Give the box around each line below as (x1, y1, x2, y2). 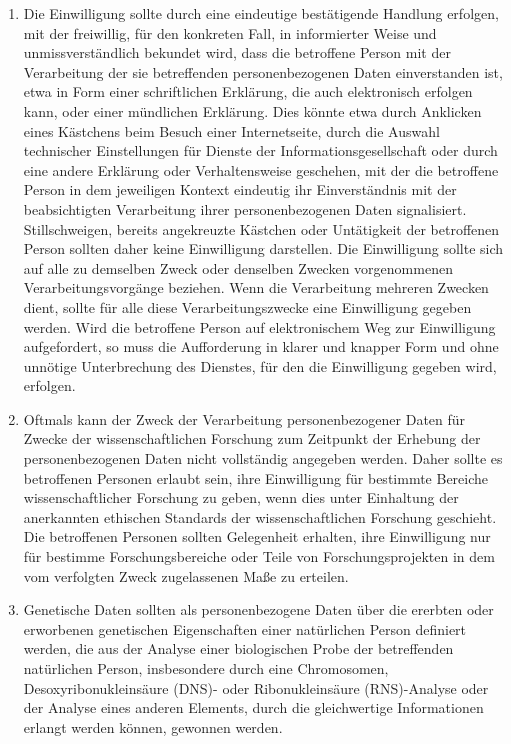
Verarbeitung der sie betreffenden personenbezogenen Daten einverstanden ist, (23, 61, 503, 82)
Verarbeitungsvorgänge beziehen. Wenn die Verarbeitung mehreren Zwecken (23, 277, 489, 298)
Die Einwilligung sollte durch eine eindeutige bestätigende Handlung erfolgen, (23, 3, 499, 23)
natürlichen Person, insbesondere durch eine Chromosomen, (23, 658, 389, 678)
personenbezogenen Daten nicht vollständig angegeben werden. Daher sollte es (23, 448, 503, 469)
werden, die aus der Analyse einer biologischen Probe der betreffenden (23, 638, 454, 659)
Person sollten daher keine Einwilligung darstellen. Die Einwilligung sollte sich (23, 238, 504, 259)
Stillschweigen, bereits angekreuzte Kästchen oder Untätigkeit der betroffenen (23, 218, 500, 239)
